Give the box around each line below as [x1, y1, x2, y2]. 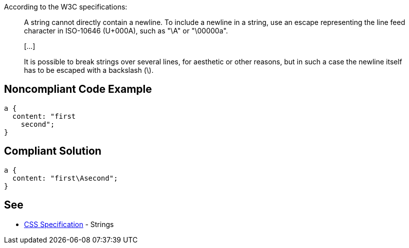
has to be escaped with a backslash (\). [24, 66, 153, 74]
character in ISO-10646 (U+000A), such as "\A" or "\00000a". [24, 26, 228, 35]
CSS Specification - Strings [24, 220, 114, 229]
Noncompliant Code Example [4, 83, 152, 96]
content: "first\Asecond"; [12, 174, 118, 182]
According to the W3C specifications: [4, 2, 127, 11]
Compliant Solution [4, 145, 101, 158]
